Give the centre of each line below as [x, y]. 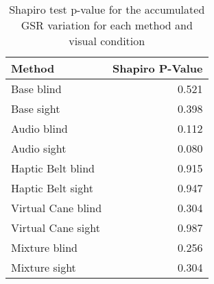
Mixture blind [44, 247]
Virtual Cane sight [56, 228]
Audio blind [39, 128]
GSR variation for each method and [107, 25]
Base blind [36, 89]
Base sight [36, 108]
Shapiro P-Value [158, 68]
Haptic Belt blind [53, 168]
